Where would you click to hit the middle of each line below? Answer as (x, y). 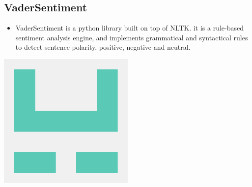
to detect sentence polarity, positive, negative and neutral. (103, 47)
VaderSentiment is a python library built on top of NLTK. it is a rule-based (129, 28)
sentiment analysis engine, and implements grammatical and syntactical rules (132, 37)
